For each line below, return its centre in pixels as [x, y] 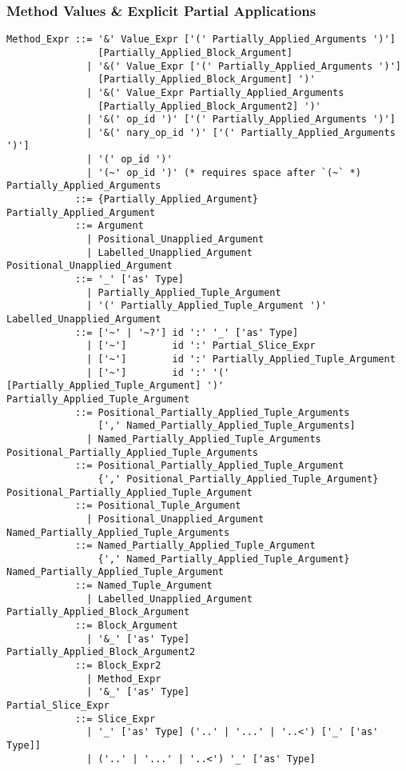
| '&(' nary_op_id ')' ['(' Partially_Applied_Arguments [241, 132]
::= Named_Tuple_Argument [143, 586]
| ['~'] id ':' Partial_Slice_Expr [201, 346]
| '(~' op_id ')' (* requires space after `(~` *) [224, 172]
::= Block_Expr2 [118, 666]
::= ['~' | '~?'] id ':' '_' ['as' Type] [187, 332]
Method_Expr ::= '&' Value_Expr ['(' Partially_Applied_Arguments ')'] [201, 40]
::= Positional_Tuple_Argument [158, 506]
